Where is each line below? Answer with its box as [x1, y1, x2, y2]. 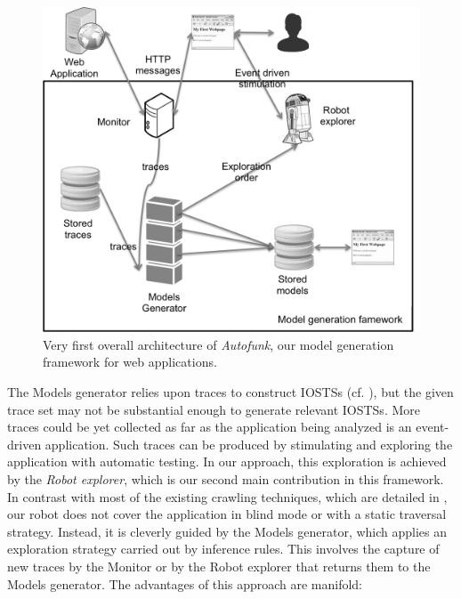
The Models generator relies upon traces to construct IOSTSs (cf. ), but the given [7, 382, 454, 401]
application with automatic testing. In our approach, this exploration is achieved [7, 452, 447, 471]
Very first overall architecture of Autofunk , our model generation [43, 335, 394, 353]
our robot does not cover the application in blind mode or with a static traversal [7, 505, 447, 523]
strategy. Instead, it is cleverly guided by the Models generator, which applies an [7, 522, 448, 540]
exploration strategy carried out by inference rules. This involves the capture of [7, 539, 440, 558]
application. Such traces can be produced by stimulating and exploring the [44, 434, 453, 453]
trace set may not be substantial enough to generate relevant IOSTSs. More [7, 400, 420, 418]
